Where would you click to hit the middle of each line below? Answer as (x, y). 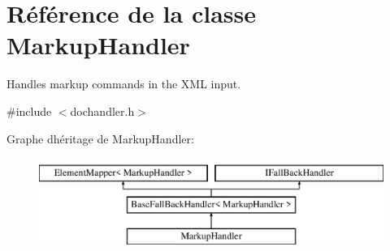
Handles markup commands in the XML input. (124, 84)
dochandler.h (102, 111)
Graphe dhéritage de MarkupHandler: (100, 138)
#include (29, 111)
